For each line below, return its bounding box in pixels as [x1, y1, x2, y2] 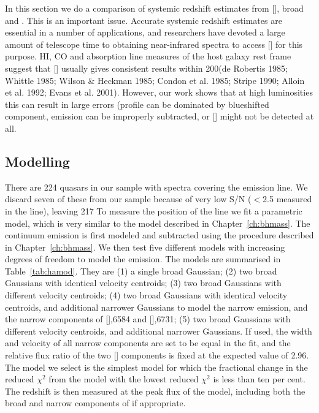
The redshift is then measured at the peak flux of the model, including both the [5, 384, 306, 397]
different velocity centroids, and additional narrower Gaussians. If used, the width [5, 324, 312, 337]
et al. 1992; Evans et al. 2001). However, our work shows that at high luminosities [5, 86, 313, 99]
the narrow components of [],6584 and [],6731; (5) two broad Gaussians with [5, 313, 291, 325]
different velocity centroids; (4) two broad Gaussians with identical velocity [5, 289, 288, 301]
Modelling [5, 151, 70, 170]
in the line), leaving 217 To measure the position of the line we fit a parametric [5, 204, 302, 217]
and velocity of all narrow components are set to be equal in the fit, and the [5, 336, 291, 349]
